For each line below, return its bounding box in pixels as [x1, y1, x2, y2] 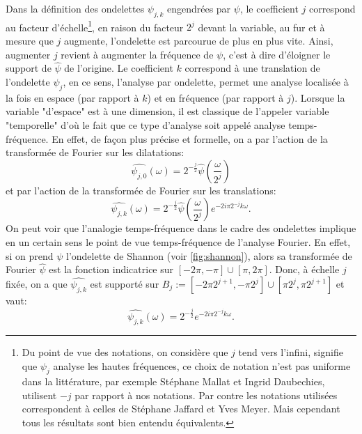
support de [6, 61, 52, 75]
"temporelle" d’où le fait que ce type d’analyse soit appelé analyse [6, 118, 285, 132]
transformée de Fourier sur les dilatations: [6, 145, 184, 160]
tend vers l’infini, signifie [238, 344, 343, 359]
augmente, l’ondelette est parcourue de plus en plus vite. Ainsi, [64, 33, 333, 48]
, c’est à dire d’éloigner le [223, 47, 331, 61]
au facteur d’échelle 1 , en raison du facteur [6, 17, 184, 34]
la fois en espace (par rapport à [6, 90, 139, 104]
